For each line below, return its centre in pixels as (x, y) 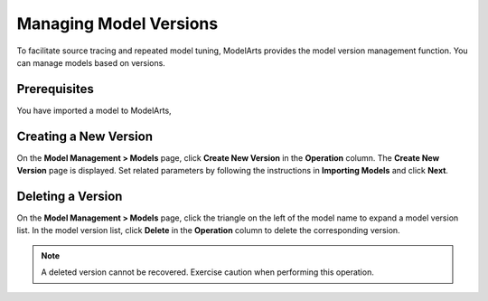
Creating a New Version (85, 136)
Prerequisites (55, 89)
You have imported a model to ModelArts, (94, 110)
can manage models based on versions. (91, 62)
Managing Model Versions (117, 24)
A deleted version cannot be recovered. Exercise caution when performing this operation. (207, 272)
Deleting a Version (70, 196)
